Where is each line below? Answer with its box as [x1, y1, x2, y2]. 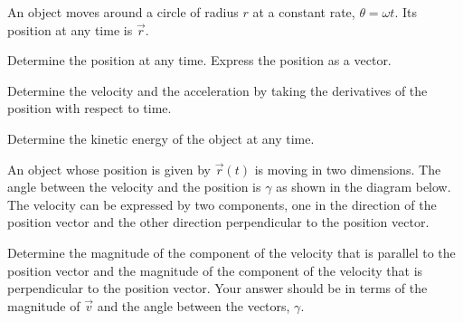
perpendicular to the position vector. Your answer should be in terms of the [7, 279, 428, 298]
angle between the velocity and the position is [7, 177, 261, 196]
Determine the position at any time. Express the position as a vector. [7, 51, 392, 70]
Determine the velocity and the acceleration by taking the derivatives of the [7, 80, 428, 99]
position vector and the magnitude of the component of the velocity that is [7, 260, 423, 279]
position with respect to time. [7, 99, 172, 118]
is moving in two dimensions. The [254, 159, 441, 178]
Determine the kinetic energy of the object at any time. [7, 128, 315, 147]
